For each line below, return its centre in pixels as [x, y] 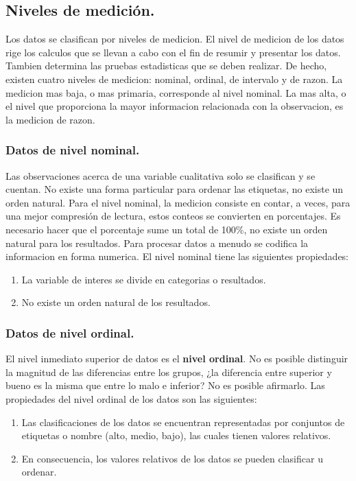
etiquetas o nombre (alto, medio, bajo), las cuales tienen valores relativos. [176, 435]
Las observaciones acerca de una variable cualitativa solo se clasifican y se [161, 175]
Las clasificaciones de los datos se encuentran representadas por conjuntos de [183, 422]
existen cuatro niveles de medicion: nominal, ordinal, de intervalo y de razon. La [174, 79]
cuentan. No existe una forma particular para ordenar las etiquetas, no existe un [175, 189]
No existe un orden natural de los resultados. [116, 302]
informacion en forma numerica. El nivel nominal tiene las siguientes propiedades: [177, 256]
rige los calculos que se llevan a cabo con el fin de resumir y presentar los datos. [173, 52]
